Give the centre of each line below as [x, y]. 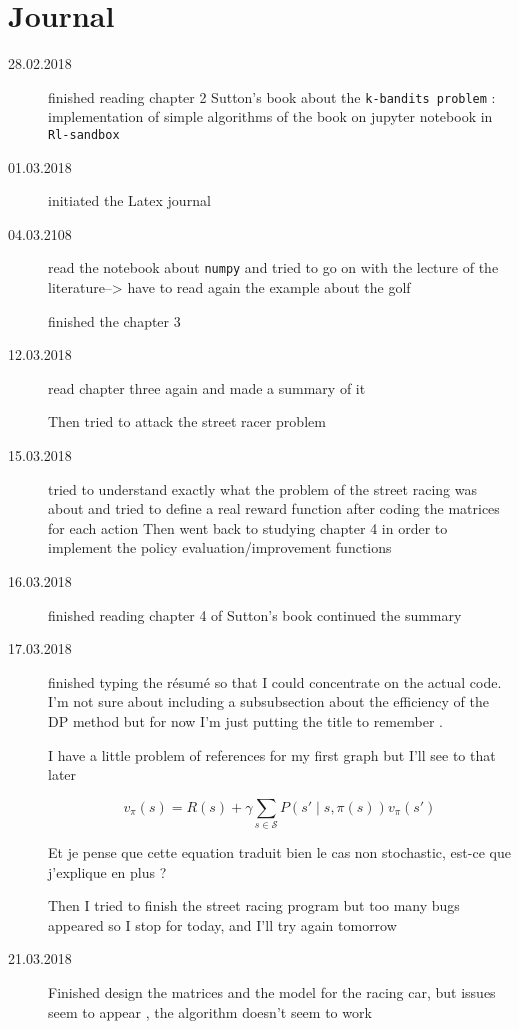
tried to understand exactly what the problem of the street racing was [262, 488]
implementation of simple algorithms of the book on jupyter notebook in [270, 116]
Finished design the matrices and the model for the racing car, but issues [272, 992]
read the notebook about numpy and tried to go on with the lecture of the [273, 267]
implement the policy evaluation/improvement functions [220, 547]
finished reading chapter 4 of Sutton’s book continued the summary [255, 614]
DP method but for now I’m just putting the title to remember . [245, 720]
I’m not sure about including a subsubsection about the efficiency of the [268, 701]
